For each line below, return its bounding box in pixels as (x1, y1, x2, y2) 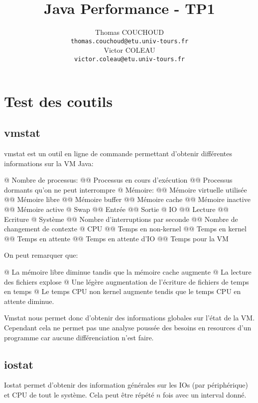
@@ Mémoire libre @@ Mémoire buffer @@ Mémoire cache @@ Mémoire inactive (4, 194, 251, 204)
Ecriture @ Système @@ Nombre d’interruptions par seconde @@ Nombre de (4, 213, 238, 224)
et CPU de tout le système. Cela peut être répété (4, 389, 154, 400)
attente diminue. (4, 296, 54, 306)
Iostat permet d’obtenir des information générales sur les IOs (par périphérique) (4, 380, 249, 390)
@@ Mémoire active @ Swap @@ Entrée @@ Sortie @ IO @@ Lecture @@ (4, 203, 229, 214)
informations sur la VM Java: (4, 158, 94, 168)
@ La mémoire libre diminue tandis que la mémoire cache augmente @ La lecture (4, 266, 252, 277)
